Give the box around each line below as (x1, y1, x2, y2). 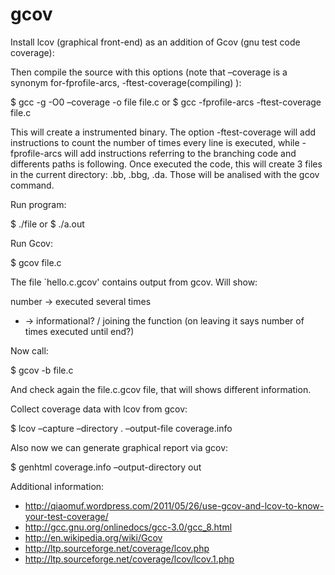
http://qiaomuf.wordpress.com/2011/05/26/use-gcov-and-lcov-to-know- (24, 499, 325, 512)
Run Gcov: (10, 237, 53, 249)
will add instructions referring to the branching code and (63, 147, 297, 159)
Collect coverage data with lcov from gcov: (10, 403, 188, 415)
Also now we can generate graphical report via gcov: (10, 441, 229, 453)
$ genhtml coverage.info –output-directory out (10, 461, 202, 473)
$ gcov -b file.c (10, 364, 74, 376)
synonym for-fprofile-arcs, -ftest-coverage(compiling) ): (10, 76, 242, 88)
